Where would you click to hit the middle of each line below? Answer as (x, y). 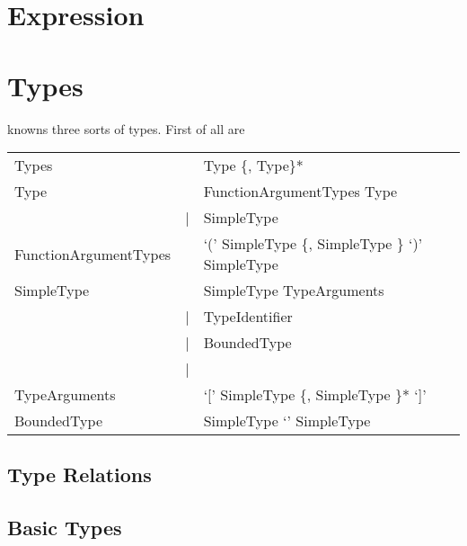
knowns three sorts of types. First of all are (126, 128)
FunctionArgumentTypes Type (300, 192)
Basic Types (65, 528)
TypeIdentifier (248, 317)
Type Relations (79, 474)
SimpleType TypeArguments (294, 291)
